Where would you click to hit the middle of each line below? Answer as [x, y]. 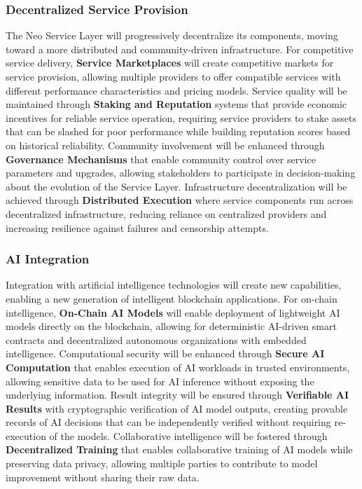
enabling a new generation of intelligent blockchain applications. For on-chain [172, 298]
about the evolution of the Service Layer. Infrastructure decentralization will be [176, 186]
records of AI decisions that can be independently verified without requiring [168, 422]
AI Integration [48, 259]
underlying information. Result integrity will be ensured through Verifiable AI [177, 395]
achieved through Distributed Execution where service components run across [180, 200]
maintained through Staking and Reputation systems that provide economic [176, 104]
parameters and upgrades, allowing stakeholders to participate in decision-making [181, 173]
